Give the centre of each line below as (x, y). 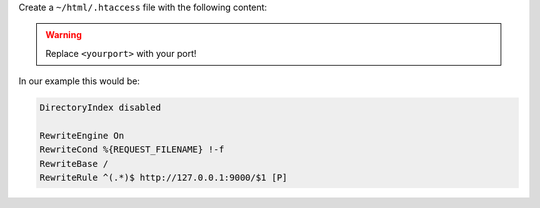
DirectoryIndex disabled (100, 108)
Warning (63, 35)
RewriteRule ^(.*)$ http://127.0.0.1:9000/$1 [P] (163, 178)
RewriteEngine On (82, 135)
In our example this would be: (79, 81)
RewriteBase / (74, 163)
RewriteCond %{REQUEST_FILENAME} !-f (132, 149)
